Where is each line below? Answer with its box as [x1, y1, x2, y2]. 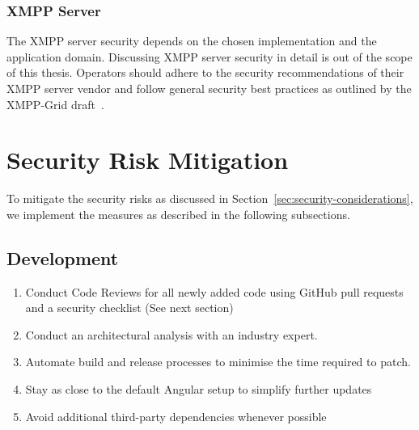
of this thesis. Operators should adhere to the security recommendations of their [6, 64, 404, 81]
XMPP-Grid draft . [6, 95, 104, 112]
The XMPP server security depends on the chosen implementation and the [6, 32, 377, 49]
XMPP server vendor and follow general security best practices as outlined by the [6, 80, 412, 96]
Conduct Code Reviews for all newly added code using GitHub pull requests [25, 283, 404, 300]
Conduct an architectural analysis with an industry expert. [25, 326, 318, 343]
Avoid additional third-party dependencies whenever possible [25, 407, 327, 424]
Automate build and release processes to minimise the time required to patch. [25, 353, 411, 370]
